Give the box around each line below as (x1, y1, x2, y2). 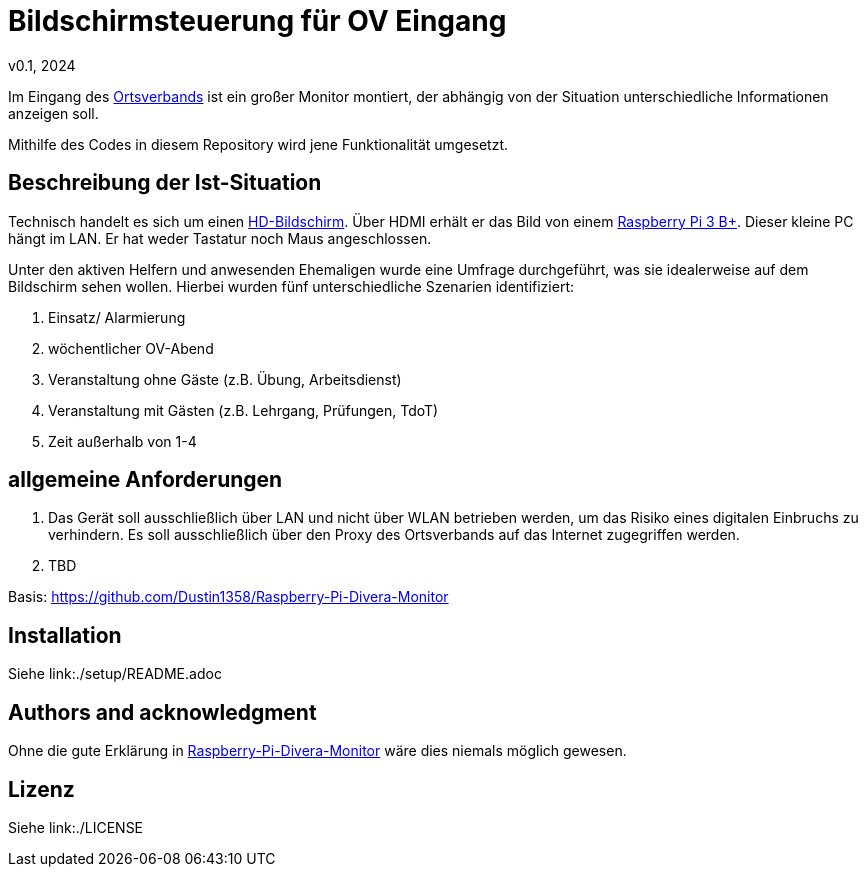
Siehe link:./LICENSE (8, 818, 144, 836)
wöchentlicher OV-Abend (48, 339, 214, 357)
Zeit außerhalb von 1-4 (48, 432, 197, 450)
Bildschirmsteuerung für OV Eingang (8, 4, 507, 38)
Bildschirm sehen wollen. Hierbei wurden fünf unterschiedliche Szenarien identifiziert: (8, 277, 574, 295)
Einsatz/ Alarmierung (48, 308, 186, 326)
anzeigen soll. (8, 104, 99, 122)
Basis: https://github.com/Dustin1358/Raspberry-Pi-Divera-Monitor (8, 588, 449, 606)
